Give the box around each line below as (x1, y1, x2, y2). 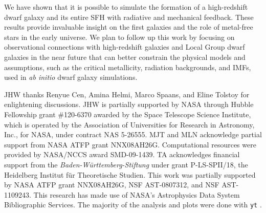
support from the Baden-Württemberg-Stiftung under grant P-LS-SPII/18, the (4, 159, 248, 169)
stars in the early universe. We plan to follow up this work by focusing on (4, 31, 235, 42)
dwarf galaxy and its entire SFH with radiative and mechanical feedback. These (4, 11, 254, 22)
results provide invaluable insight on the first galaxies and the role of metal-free (4, 22, 253, 32)
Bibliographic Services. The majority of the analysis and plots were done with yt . (4, 199, 262, 210)
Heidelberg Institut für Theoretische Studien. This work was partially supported (4, 169, 256, 180)
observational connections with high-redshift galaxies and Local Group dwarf (4, 41, 245, 52)
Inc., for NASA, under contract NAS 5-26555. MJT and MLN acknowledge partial (4, 129, 262, 140)
